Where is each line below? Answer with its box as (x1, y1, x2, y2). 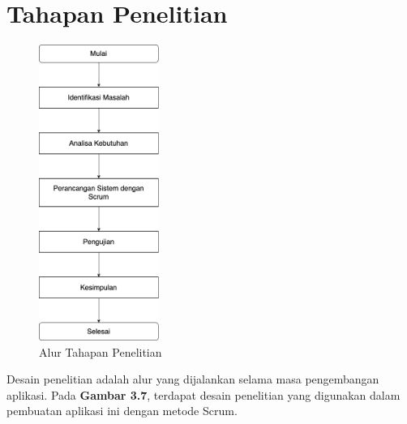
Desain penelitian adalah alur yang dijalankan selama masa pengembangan (6, 370, 379, 388)
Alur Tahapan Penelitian (39, 343, 162, 360)
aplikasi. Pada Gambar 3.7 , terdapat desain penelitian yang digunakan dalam (6, 386, 401, 403)
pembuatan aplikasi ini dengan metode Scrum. (6, 402, 238, 419)
